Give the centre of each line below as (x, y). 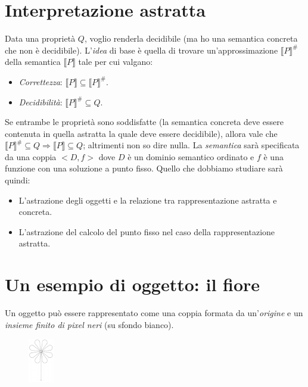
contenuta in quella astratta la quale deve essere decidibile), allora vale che (141, 133)
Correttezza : (41, 81)
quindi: (18, 180)
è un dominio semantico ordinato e (191, 156)
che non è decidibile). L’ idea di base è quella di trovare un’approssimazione (141, 50)
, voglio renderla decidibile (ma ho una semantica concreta (191, 38)
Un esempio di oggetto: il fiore (133, 284)
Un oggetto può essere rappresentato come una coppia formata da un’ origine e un (154, 313)
